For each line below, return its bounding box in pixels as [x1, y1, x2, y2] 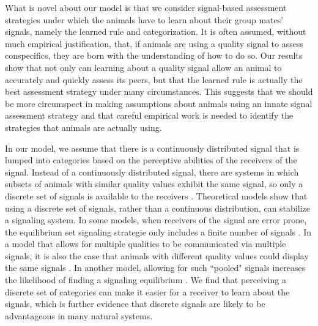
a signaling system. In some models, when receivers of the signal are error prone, [5, 213, 307, 226]
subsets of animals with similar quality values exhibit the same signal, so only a [5, 177, 303, 190]
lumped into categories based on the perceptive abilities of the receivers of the [5, 154, 297, 166]
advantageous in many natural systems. [5, 309, 153, 322]
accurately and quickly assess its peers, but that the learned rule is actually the [5, 73, 303, 86]
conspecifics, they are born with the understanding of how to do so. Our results [5, 49, 303, 62]
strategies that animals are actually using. [5, 120, 162, 133]
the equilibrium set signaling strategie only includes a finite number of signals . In [5, 225, 312, 238]
